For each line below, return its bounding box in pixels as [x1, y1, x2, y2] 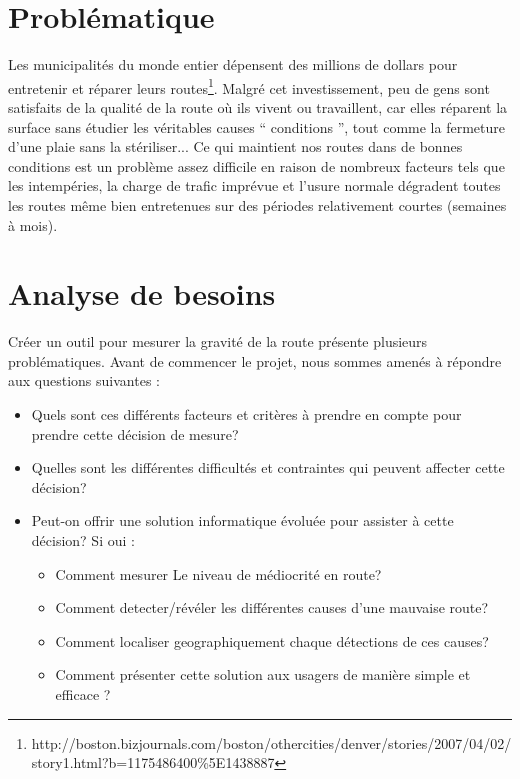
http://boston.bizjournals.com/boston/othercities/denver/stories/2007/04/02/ [31, 732, 512, 753]
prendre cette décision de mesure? [31, 423, 239, 444]
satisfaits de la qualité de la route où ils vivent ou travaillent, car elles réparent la [8, 96, 508, 117]
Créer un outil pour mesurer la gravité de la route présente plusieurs [8, 331, 428, 352]
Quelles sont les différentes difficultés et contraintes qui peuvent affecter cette [31, 457, 505, 478]
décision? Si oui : [31, 530, 135, 550]
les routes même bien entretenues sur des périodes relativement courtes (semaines [8, 194, 507, 215]
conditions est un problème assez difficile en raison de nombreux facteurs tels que [8, 155, 505, 176]
